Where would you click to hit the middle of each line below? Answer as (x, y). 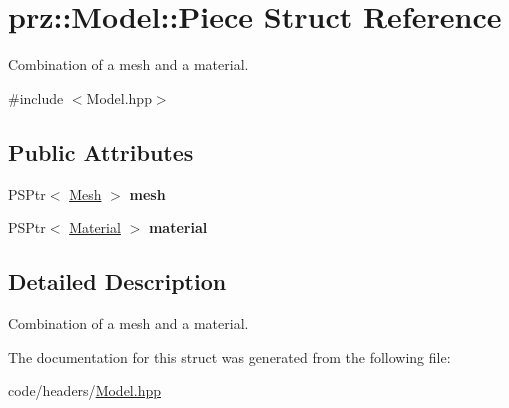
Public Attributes (101, 151)
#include (36, 97)
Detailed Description (117, 281)
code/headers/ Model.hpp (84, 390)
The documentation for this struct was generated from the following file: (229, 356)
